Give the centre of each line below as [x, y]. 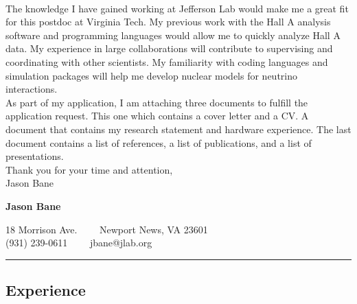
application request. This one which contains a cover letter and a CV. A [157, 116]
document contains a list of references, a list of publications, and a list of [159, 142]
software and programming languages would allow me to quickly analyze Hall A [173, 35]
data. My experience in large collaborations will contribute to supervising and [169, 48]
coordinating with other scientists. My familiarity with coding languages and [167, 61]
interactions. [32, 89]
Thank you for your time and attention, [89, 169]
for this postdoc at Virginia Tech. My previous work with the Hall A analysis [168, 22]
